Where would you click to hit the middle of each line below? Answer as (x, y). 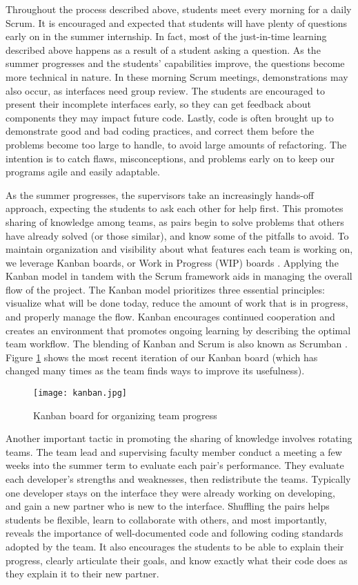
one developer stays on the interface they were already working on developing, (170, 492)
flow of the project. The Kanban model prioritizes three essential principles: (165, 289)
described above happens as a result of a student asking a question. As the (163, 49)
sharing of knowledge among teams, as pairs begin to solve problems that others (175, 221)
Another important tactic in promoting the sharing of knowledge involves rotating (179, 438)
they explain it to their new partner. (82, 574)
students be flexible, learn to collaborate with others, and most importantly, (166, 519)
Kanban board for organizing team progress (125, 415)
